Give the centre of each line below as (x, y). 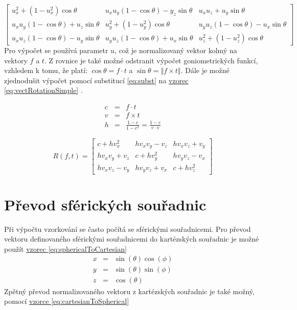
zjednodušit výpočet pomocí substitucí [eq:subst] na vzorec (96, 80)
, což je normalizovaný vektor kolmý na (176, 50)
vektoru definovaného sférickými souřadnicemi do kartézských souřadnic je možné (132, 239)
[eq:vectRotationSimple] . (43, 90)
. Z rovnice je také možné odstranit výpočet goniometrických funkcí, (151, 60)
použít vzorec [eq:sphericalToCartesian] (65, 248)
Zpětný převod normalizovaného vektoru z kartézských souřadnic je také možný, (129, 291)
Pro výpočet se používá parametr (56, 50)
